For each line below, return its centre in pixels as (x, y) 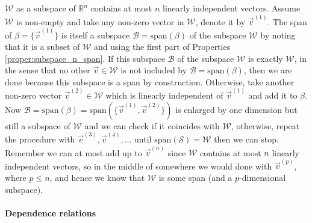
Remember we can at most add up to (73, 152)
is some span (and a (195, 178)
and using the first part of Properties (162, 47)
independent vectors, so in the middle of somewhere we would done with (139, 166)
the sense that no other (48, 70)
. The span (287, 21)
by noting (278, 35)
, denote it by (220, 21)
